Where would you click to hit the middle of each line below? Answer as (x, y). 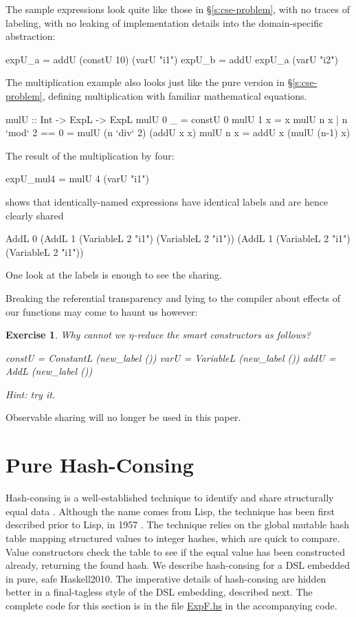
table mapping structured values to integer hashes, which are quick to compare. (173, 538)
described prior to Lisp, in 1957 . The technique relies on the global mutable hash (178, 524)
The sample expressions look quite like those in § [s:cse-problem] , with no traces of (178, 9)
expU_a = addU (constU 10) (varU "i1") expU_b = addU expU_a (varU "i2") (172, 59)
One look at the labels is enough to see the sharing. (114, 275)
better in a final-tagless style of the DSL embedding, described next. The (159, 592)
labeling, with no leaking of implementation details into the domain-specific (165, 22)
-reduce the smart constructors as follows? (222, 335)
